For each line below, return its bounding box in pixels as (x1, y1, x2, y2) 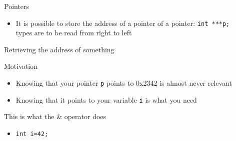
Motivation (4, 61, 37, 71)
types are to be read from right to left (15, 27, 132, 38)
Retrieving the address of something (4, 44, 114, 54)
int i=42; (15, 130, 48, 138)
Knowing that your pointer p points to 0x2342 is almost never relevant (15, 78, 232, 88)
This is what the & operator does (4, 111, 106, 122)
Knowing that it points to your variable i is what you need (15, 94, 197, 105)
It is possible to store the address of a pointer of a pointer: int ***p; (15, 17, 230, 28)
